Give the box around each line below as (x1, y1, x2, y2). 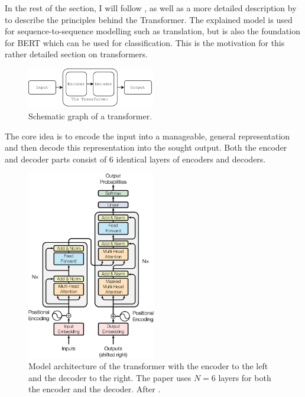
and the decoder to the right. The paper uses (28, 371, 192, 383)
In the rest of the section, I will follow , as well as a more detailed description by (5, 2, 297, 14)
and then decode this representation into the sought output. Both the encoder (5, 141, 287, 154)
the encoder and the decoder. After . (28, 383, 161, 395)
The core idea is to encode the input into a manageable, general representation (5, 129, 290, 142)
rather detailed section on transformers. (5, 48, 148, 60)
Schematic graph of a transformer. (28, 109, 152, 122)
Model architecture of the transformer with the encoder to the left (28, 360, 268, 372)
